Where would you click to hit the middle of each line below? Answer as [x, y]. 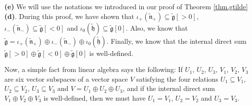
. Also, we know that [157, 27]
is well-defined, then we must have [95, 97]
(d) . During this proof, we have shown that [69, 16]
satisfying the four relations [177, 79]
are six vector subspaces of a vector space [66, 79]
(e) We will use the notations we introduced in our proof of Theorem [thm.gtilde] [126, 6]
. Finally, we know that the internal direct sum [176, 41]
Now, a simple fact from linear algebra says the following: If [94, 69]
